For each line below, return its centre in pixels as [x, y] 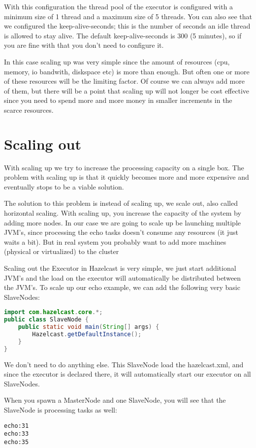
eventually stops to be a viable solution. [64, 186]
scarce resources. [29, 110]
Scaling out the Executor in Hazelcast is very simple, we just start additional [120, 268]
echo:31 [16, 426]
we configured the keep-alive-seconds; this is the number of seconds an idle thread [127, 26]
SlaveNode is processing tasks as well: [61, 410]
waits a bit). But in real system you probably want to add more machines [115, 241]
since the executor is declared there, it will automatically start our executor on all [128, 374]
